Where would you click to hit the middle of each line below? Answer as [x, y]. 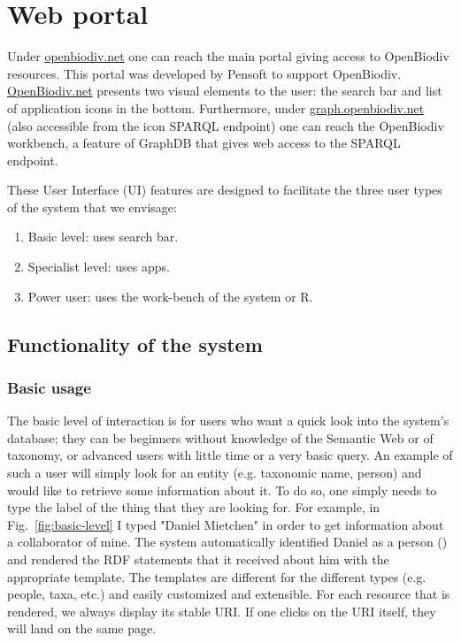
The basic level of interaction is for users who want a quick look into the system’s [228, 421]
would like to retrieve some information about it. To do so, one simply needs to [222, 490]
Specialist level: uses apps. [99, 267]
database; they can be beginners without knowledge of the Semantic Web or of [220, 437]
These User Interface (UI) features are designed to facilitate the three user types [225, 190]
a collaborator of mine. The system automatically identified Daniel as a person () [227, 542]
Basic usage [49, 387]
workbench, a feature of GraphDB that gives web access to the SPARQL [204, 143]
